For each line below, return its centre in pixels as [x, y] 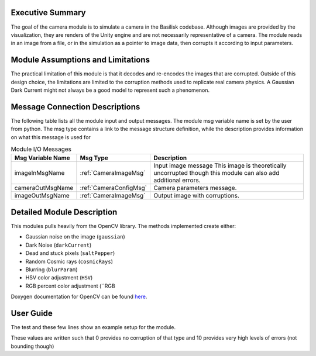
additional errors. [177, 180]
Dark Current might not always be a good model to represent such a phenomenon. [110, 90]
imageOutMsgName [42, 196]
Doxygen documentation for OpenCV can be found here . [79, 297]
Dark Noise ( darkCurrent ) [59, 245]
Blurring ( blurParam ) [51, 269]
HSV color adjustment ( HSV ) [59, 278]
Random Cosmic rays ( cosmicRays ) [69, 261]
